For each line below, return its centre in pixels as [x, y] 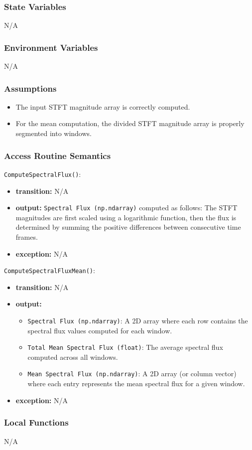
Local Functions [36, 422]
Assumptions [30, 88]
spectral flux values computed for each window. [100, 330]
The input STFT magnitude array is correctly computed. [103, 106]
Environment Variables [51, 47]
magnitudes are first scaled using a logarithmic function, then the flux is [126, 217]
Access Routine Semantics [58, 155]
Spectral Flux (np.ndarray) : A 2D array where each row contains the [138, 320]
